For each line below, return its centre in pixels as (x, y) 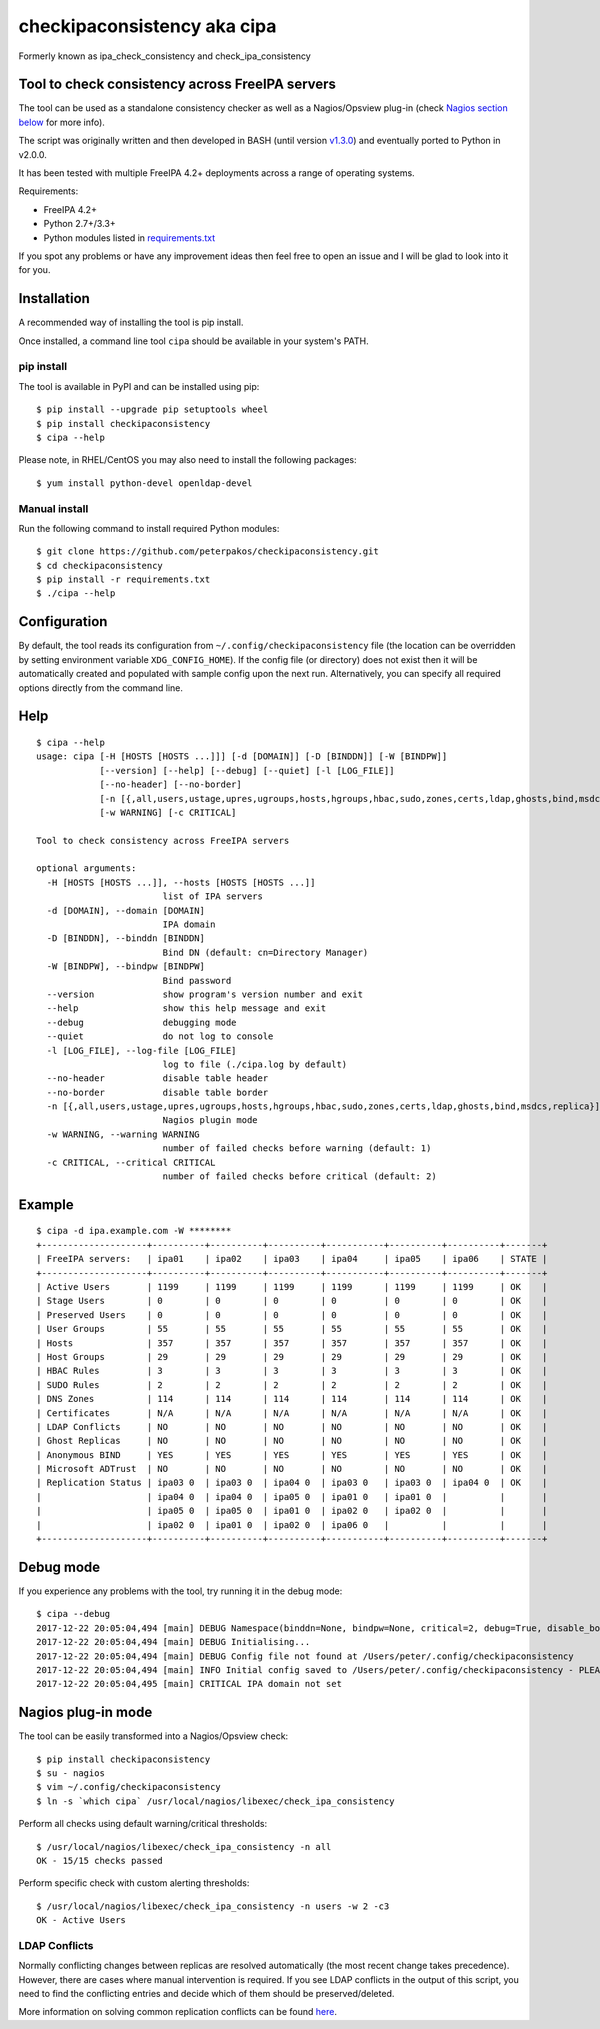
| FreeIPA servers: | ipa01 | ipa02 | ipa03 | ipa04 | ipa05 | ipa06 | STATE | (292, 1259)
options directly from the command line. (101, 687)
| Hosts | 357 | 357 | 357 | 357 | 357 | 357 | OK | (292, 1343)
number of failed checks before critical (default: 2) (299, 1176)
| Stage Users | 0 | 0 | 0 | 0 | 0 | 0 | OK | (292, 1301)
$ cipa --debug (73, 1614)
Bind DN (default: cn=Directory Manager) (265, 952)
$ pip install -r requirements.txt (123, 579)
